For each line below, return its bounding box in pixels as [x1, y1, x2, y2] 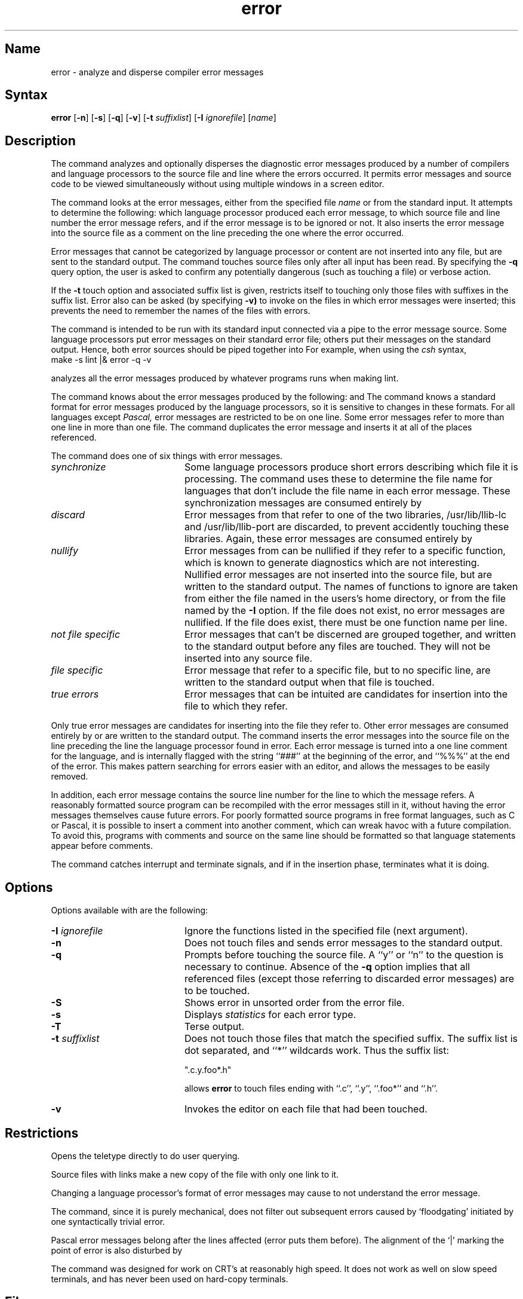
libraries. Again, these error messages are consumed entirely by [184, 533, 473, 545]
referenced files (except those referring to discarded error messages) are [184, 973, 515, 985]
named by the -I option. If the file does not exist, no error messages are [184, 604, 505, 617]
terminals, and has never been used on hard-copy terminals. [51, 1273, 288, 1284]
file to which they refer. [184, 700, 288, 713]
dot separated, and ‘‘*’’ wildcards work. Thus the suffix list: [184, 1044, 450, 1057]
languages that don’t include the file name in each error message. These [184, 485, 510, 497]
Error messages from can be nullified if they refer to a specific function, [184, 545, 506, 557]
